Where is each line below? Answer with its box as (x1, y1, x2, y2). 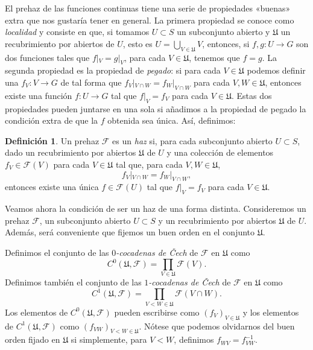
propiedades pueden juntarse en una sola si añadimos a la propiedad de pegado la (5, 102, 306, 115)
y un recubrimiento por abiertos (158, 214, 276, 226)
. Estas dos (232, 89, 272, 101)
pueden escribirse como (114, 305, 200, 318)
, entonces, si (202, 37, 250, 49)
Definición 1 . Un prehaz (5, 134, 100, 147)
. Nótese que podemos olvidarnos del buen (139, 319, 295, 332)
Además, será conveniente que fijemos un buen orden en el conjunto (5, 226, 255, 238)
